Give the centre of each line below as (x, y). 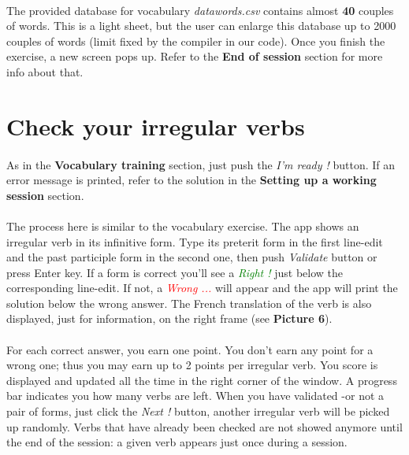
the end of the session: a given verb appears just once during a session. (177, 442)
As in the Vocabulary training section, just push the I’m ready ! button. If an (201, 164)
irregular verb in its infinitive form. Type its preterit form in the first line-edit (195, 241)
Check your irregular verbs (156, 126)
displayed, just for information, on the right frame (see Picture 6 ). (169, 318)
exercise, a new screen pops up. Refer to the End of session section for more (195, 56)
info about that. (45, 71)
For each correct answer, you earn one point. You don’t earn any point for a (190, 349)
